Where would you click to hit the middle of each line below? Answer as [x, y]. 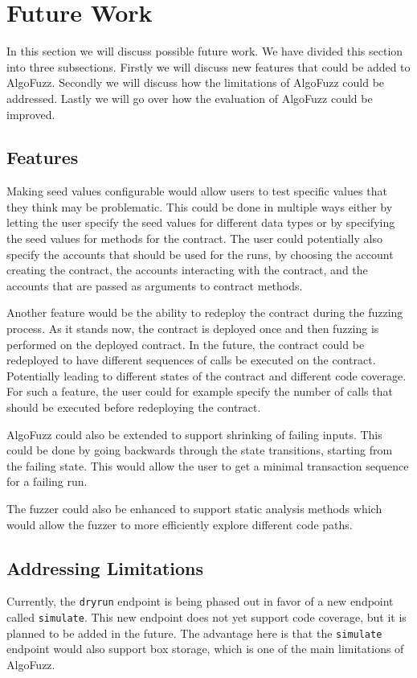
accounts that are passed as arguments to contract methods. [155, 285]
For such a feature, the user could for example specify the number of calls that [200, 391]
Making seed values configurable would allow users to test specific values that [197, 191]
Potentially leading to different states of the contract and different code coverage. [206, 375]
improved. [31, 114]
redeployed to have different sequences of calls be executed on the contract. [191, 360]
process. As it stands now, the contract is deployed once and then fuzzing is [193, 329]
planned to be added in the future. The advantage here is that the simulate [194, 633]
